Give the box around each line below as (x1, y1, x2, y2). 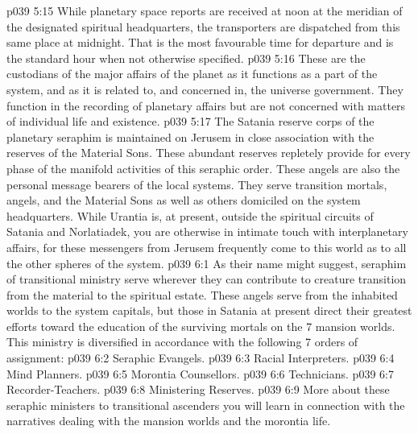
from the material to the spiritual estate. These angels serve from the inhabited (6, 286, 398, 303)
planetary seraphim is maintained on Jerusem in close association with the (6, 128, 375, 145)
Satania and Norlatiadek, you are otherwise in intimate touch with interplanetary (6, 223, 408, 240)
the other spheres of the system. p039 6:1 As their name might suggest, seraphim (6, 254, 407, 271)
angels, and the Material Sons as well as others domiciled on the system (6, 192, 361, 209)
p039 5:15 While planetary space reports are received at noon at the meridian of (6, 2, 403, 19)
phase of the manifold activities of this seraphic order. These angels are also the (6, 159, 400, 176)
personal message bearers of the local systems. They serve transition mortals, (6, 176, 387, 192)
